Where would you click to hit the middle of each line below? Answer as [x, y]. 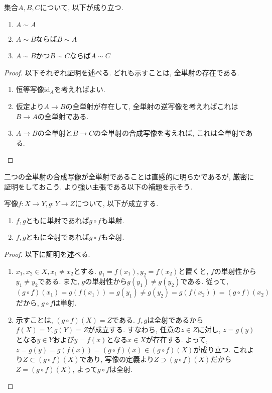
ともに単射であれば [57, 220]
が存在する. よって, [177, 339]
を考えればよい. [80, 89]
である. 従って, [204, 281]
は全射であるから [175, 319]
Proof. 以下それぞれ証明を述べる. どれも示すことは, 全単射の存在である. [122, 72]
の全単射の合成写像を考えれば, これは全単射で [170, 133]
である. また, [58, 281]
